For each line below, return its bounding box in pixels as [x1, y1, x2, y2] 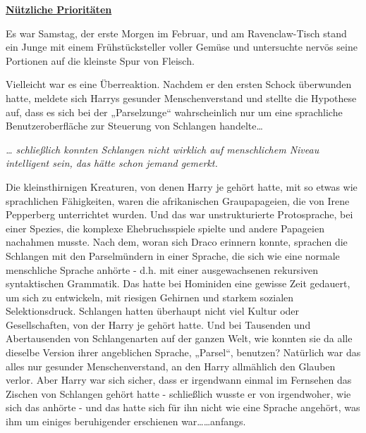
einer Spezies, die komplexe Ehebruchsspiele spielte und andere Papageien [6, 220, 324, 235]
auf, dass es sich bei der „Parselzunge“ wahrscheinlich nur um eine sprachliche [6, 104, 343, 119]
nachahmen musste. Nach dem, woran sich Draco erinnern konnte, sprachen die [6, 234, 348, 249]
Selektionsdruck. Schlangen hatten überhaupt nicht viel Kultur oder [6, 303, 300, 318]
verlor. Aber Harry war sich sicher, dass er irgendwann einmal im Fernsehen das [6, 372, 352, 387]
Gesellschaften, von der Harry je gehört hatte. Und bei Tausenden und [6, 317, 311, 332]
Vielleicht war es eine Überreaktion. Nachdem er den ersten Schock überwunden [6, 77, 352, 92]
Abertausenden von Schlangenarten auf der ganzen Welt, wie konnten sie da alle [6, 331, 353, 346]
